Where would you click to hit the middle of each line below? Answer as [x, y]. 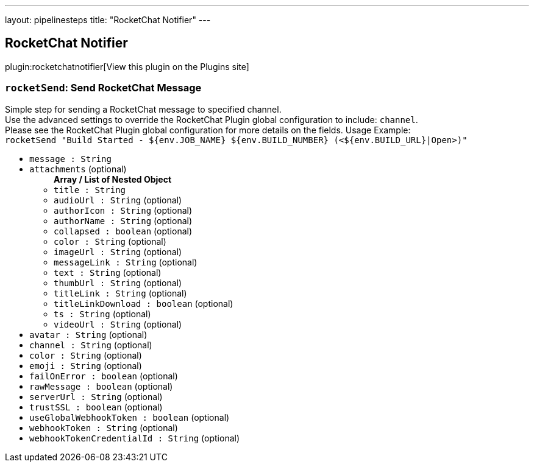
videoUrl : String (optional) [118, 324]
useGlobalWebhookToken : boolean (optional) [130, 417]
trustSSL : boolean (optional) [96, 407]
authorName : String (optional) [123, 220]
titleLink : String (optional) [120, 293]
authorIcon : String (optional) [123, 210]
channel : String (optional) [91, 345]
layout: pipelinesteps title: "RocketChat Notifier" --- [108, 20]
